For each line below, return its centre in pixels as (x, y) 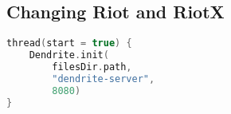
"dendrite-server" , (104, 79)
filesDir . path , (92, 67)
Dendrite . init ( (69, 55)
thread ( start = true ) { (69, 43)
